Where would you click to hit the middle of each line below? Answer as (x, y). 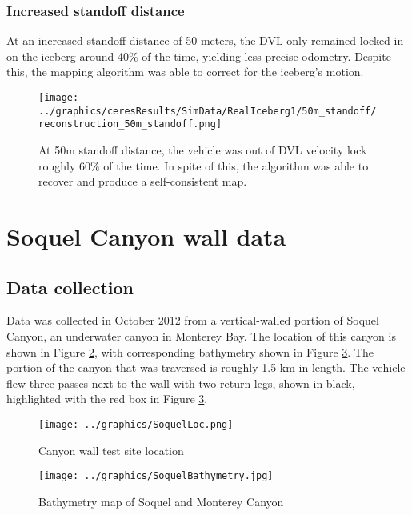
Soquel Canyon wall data (146, 236)
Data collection (70, 287)
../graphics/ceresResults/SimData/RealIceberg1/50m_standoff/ (208, 111)
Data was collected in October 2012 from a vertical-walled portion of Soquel (193, 320)
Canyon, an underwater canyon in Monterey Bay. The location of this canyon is (201, 335)
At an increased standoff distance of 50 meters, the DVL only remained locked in (205, 40)
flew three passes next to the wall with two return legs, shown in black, (181, 383)
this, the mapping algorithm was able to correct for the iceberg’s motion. (185, 72)
